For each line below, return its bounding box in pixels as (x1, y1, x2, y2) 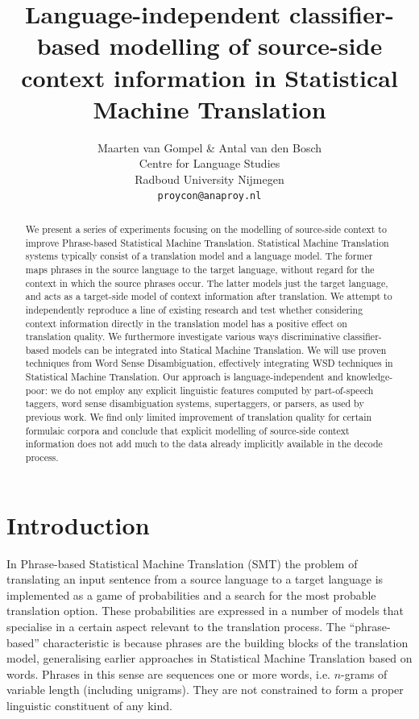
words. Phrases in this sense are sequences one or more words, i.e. (6, 665, 330, 682)
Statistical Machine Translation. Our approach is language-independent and (25, 370, 343, 384)
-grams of (341, 665, 388, 682)
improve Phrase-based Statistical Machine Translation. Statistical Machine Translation (25, 235, 389, 249)
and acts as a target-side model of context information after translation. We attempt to (25, 289, 392, 303)
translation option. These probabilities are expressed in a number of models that (6, 602, 404, 619)
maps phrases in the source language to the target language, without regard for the (25, 262, 375, 276)
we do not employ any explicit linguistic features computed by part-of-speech (50, 383, 374, 397)
